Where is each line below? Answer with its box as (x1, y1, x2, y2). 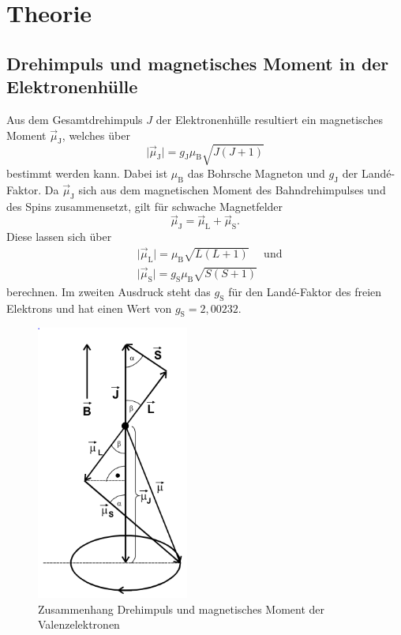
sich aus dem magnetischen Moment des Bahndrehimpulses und (78, 181, 386, 197)
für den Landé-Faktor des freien (228, 283, 382, 299)
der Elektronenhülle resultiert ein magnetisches (156, 111, 383, 127)
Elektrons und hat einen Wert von (6, 299, 172, 316)
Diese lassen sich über (6, 228, 112, 245)
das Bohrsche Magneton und (187, 164, 325, 181)
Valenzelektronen (38, 616, 120, 633)
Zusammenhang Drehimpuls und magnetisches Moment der (38, 600, 325, 617)
